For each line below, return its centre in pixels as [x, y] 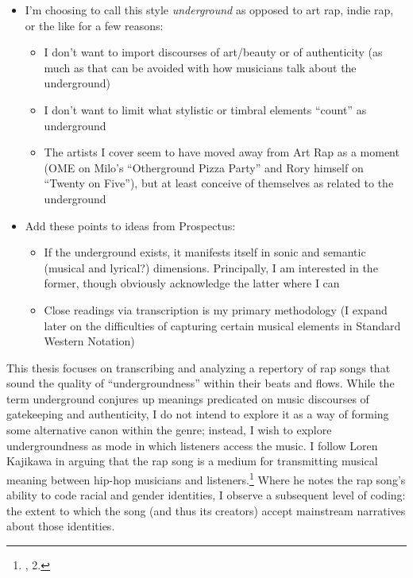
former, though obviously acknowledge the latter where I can [192, 283]
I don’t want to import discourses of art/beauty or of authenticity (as [213, 52]
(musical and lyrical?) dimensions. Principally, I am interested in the [211, 267]
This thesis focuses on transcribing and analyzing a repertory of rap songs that [199, 367]
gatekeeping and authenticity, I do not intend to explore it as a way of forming [198, 414]
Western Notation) [89, 341]
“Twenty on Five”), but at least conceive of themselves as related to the [219, 183]
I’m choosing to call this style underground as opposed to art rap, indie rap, [209, 10]
